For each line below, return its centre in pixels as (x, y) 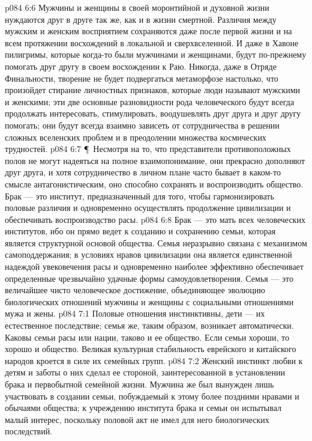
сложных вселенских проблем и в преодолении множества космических (136, 137)
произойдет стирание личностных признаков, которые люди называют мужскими (153, 90)
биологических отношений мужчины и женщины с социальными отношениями (149, 301)
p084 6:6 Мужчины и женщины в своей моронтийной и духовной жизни (137, 7)
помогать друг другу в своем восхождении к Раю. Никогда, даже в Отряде (141, 66)
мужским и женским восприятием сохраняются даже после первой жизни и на (148, 31)
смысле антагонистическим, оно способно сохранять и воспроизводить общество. (154, 184)
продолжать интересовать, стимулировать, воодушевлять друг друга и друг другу (153, 113)
